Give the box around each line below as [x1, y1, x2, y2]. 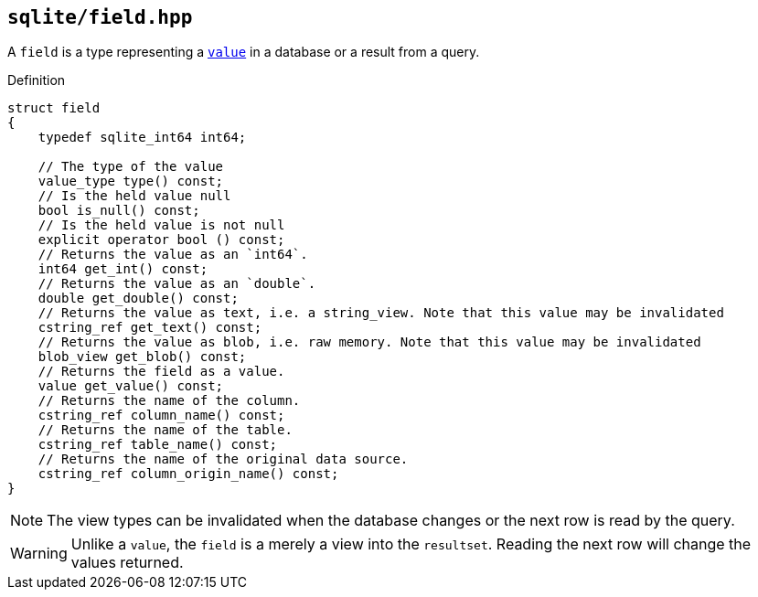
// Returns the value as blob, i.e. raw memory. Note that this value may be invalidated [37, 335, 701, 350]
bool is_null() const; [37, 203, 200, 219]
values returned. [70, 553, 184, 572]
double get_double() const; [37, 291, 239, 306]
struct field [7, 101, 101, 116]
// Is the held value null [37, 188, 231, 204]
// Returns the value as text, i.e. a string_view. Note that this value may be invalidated [37, 305, 724, 321]
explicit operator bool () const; [37, 232, 285, 248]
